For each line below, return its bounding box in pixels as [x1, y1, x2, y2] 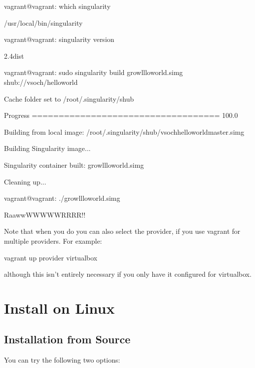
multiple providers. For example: [4, 235, 102, 246]
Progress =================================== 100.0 [4, 110, 238, 120]
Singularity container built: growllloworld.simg [4, 159, 144, 170]
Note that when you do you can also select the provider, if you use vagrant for [4, 226, 241, 236]
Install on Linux [4, 297, 115, 318]
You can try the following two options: [4, 355, 120, 365]
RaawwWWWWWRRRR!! [4, 209, 86, 220]
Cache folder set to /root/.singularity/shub [4, 93, 134, 104]
